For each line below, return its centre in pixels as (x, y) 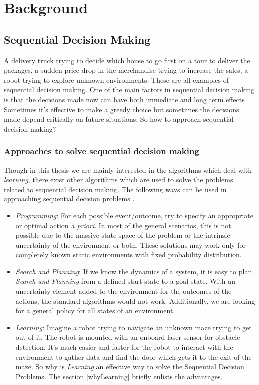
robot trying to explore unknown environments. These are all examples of (116, 80)
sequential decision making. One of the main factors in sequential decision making (129, 90)
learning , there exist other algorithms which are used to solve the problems (119, 179)
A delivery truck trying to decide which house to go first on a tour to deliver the (127, 60)
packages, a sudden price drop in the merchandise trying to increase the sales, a (126, 70)
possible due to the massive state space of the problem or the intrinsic (123, 235)
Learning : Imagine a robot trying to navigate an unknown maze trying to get (133, 327)
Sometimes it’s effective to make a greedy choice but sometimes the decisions (122, 109)
